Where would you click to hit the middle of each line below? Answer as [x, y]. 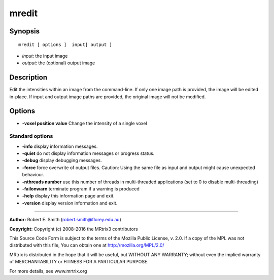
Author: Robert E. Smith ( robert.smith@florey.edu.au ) [65, 220]
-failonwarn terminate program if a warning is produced [81, 189]
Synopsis [25, 31]
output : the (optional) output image [59, 63]
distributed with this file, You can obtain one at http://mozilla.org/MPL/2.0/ [87, 245]
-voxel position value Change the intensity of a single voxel [84, 123]
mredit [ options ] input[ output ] [65, 45]
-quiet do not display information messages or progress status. [88, 153]
